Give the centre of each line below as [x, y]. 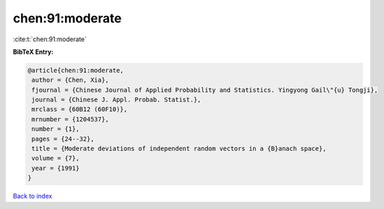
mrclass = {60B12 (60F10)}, [80, 109]
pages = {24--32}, [63, 139]
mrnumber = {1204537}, [71, 119]
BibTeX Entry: [33, 52]
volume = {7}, [56, 158]
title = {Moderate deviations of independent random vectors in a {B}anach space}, [179, 149]
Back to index [33, 196]
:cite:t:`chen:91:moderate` [50, 39]
